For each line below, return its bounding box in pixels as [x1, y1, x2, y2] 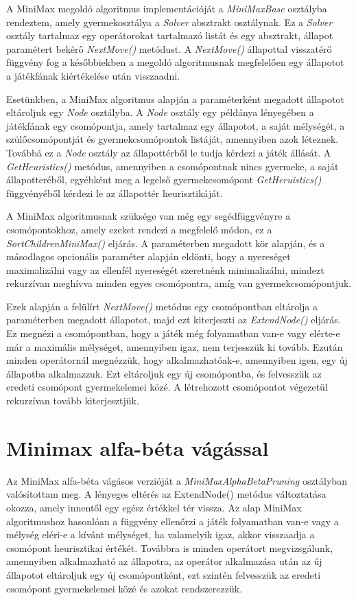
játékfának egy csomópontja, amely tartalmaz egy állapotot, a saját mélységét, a [6, 118, 345, 132]
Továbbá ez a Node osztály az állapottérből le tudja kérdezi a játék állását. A [6, 145, 331, 159]
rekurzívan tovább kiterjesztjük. [6, 393, 139, 408]
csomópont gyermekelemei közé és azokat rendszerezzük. [6, 581, 243, 595]
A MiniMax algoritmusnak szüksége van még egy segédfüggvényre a [6, 209, 291, 223]
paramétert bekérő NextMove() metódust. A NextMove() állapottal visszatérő [6, 41, 332, 56]
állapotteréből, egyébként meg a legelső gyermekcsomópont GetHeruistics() [6, 172, 322, 187]
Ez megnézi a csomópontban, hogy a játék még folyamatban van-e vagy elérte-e [6, 326, 340, 341]
